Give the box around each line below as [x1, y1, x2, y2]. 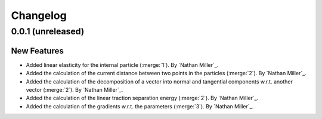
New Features [11, 46, 64, 56]
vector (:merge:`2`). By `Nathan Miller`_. [26, 86, 123, 93]
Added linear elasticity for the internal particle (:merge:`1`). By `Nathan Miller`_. [26, 61, 219, 68]
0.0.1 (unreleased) [11, 26, 85, 37]
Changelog [11, 9, 67, 22]
